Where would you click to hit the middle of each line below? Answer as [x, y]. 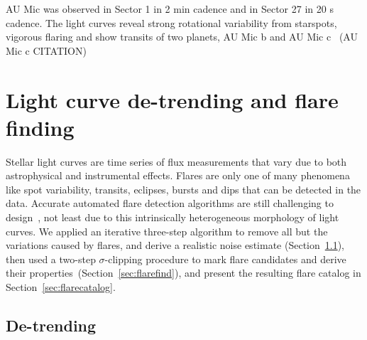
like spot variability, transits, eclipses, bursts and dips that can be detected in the [183, 189]
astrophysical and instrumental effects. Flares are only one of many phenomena [178, 175]
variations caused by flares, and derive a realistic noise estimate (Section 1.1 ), [175, 245]
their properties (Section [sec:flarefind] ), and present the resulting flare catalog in [183, 273]
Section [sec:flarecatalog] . [61, 287]
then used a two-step [51, 259]
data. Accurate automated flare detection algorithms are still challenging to [170, 203]
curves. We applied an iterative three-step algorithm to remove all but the [167, 231]
